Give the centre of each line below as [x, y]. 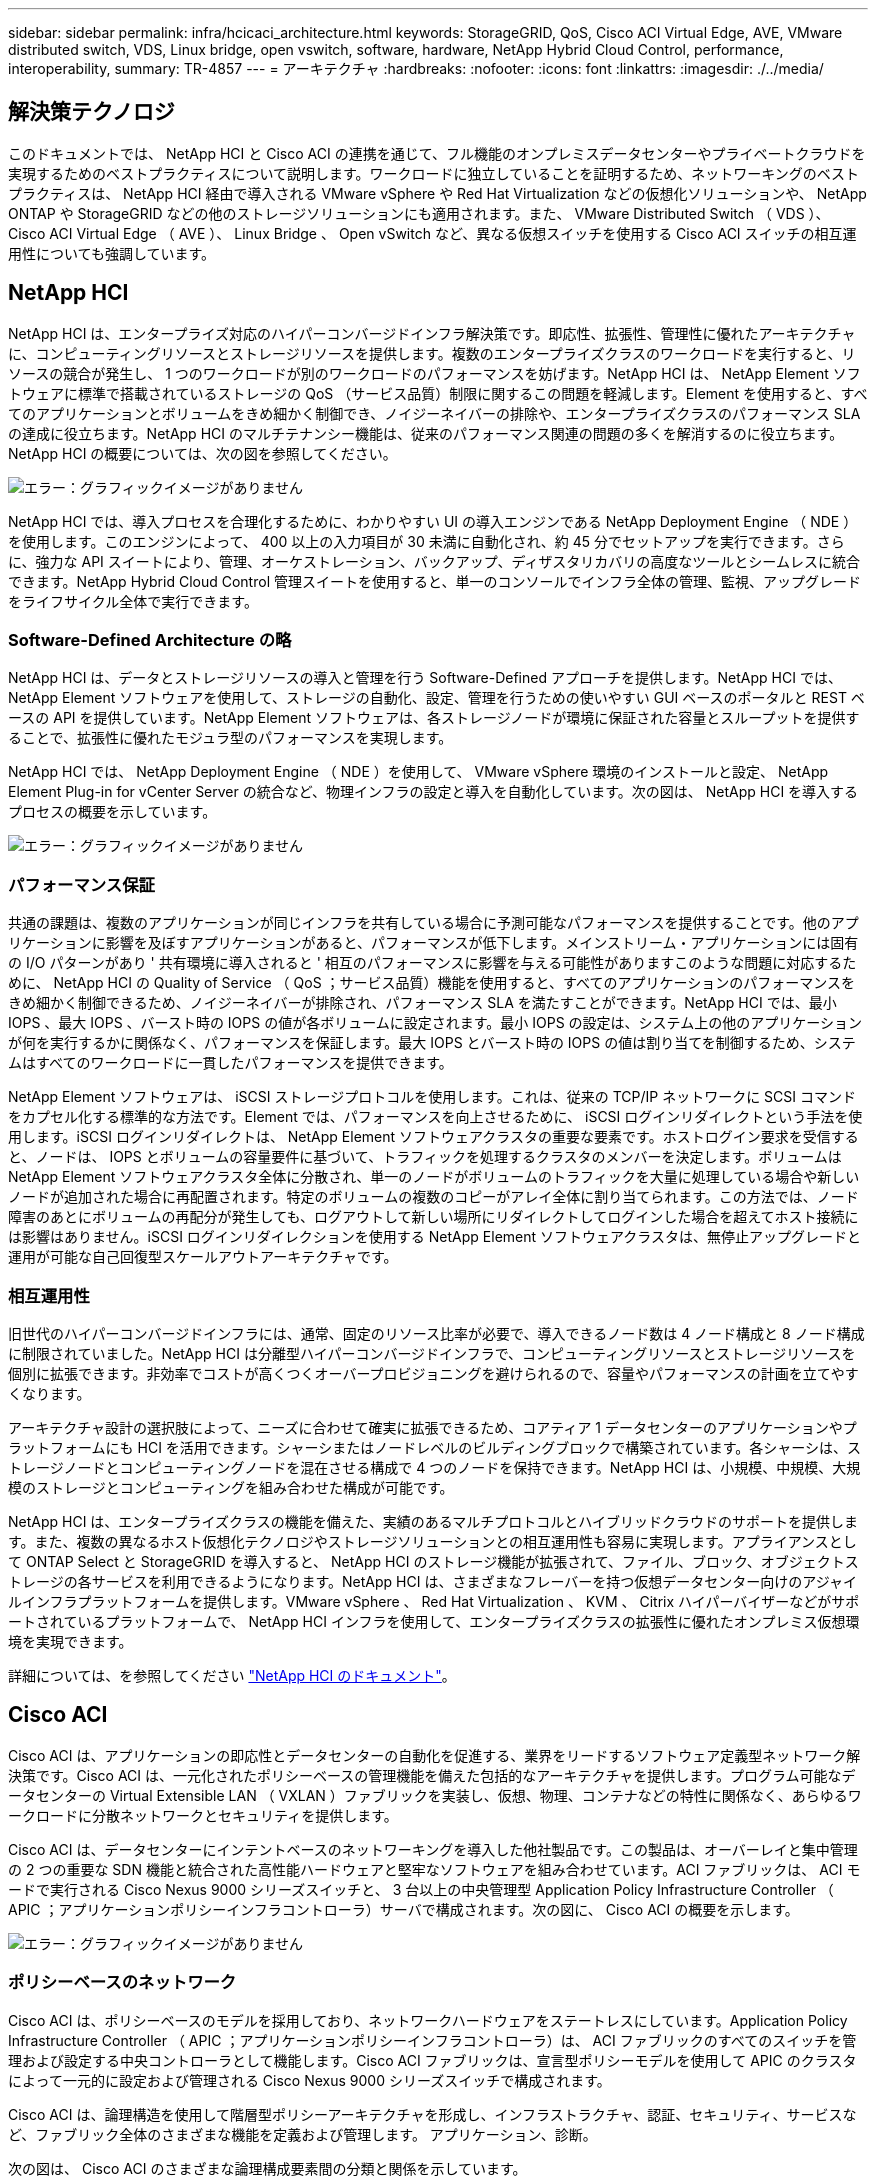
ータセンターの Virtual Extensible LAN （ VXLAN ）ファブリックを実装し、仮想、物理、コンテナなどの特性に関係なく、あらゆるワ [435, 1795]
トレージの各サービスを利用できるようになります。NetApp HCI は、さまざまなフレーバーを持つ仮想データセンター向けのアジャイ [432, 1581]
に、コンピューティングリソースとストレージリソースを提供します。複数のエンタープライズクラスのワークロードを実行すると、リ [432, 353]
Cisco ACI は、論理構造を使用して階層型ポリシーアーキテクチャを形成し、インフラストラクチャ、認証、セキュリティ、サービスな [432, 2114]
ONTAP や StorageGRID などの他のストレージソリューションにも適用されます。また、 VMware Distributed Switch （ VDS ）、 [419, 213]
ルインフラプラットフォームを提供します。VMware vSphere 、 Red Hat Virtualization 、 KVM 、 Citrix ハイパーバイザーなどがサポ [434, 1601]
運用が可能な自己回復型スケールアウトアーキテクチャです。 [203, 1257]
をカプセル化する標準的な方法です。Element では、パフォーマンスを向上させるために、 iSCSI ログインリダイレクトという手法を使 [435, 1117]
